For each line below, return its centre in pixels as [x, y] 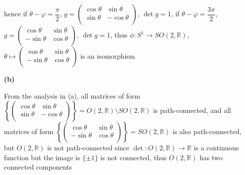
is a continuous [216, 148]
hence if [16, 13]
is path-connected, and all [192, 110]
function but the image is [42, 157]
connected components [38, 167]
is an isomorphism [108, 56]
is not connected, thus [134, 157]
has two [211, 157]
